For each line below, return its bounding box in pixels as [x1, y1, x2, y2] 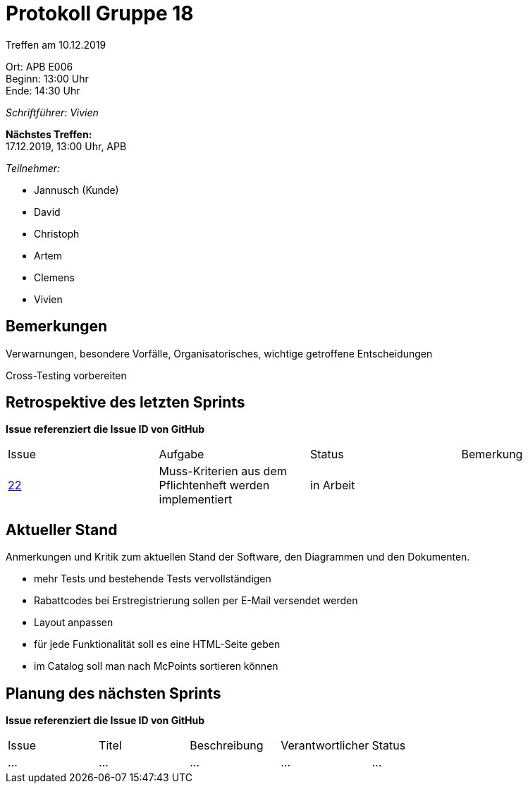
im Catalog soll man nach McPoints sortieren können [34, 660, 278, 673]
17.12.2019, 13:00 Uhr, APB [6, 140, 127, 152]
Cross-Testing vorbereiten [6, 369, 127, 381]
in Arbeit [310, 478, 355, 493]
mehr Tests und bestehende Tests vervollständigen [34, 573, 271, 585]
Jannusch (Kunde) [34, 183, 119, 196]
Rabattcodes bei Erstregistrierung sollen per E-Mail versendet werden [34, 594, 358, 607]
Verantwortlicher [281, 738, 369, 753]
